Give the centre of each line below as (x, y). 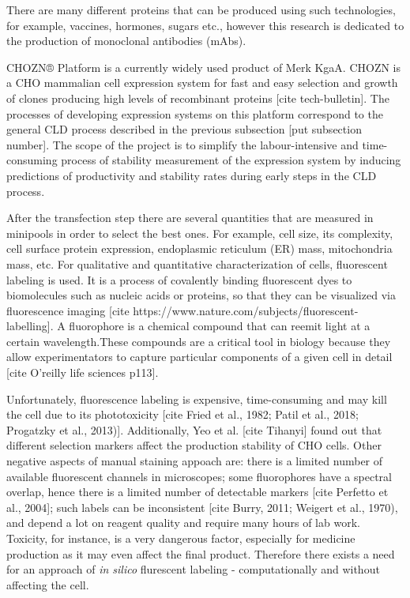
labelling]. (30, 326)
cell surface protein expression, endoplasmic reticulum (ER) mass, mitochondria (199, 248)
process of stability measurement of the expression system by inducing (231, 160)
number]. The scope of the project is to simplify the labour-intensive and (182, 144)
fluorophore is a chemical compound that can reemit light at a (220, 326)
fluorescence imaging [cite (68, 310)
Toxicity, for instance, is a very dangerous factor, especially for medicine (181, 538)
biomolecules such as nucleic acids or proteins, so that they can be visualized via (201, 295)
